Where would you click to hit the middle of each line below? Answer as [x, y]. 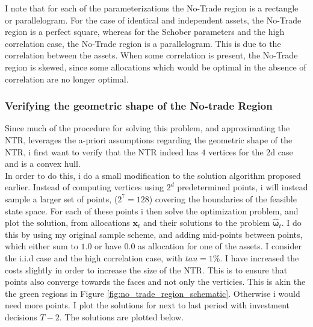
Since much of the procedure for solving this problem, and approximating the [147, 128]
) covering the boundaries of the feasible [223, 198]
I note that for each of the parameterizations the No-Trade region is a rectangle [152, 8]
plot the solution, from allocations [67, 223]
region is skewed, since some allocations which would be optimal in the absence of [156, 67]
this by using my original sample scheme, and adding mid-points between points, [154, 234]
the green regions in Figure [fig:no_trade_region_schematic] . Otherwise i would [153, 293]
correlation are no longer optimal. [67, 79]
